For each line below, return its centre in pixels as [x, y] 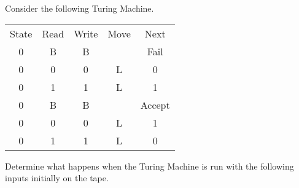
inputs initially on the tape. [57, 178]
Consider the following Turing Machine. [80, 8]
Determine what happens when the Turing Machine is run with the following [149, 166]
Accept [155, 104]
